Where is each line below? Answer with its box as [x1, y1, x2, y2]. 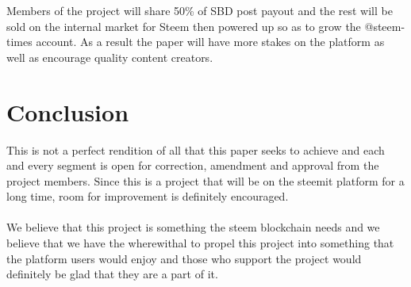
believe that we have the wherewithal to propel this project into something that [6, 235, 394, 251]
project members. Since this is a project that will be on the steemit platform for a [6, 172, 405, 189]
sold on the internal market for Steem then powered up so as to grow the [6, 17, 361, 34]
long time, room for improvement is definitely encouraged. [6, 188, 289, 205]
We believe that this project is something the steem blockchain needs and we [6, 219, 380, 235]
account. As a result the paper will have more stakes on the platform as [36, 33, 385, 50]
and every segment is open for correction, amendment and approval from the [6, 157, 379, 174]
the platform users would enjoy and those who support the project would [6, 250, 362, 266]
